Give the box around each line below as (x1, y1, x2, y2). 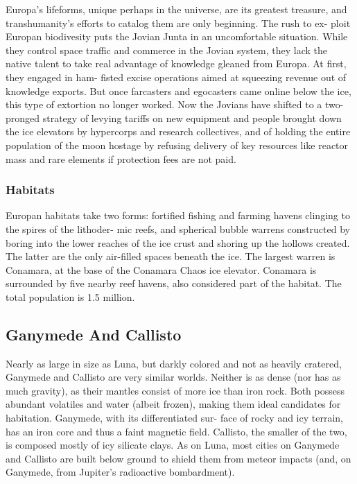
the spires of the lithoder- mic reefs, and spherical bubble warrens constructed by (6, 221, 350, 236)
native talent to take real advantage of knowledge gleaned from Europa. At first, (6, 56, 347, 71)
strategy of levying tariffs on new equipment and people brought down (42, 110, 342, 125)
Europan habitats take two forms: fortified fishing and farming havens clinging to (6, 208, 350, 223)
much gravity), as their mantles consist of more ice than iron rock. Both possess (6, 383, 345, 397)
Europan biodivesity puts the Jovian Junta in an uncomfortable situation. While (6, 29, 348, 44)
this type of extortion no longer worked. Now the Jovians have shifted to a (6, 97, 322, 112)
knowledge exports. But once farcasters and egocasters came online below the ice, (6, 83, 351, 98)
